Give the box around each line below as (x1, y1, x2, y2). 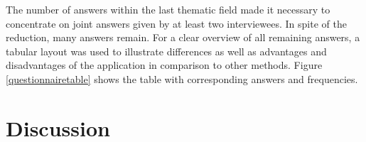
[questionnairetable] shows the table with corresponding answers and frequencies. (6, 71, 358, 86)
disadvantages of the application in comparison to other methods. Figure (6, 58, 323, 72)
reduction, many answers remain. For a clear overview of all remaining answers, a (6, 30, 360, 45)
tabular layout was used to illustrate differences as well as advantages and (6, 43, 327, 58)
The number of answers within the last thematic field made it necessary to (6, 2, 330, 16)
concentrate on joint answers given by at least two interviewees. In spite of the (6, 16, 347, 31)
